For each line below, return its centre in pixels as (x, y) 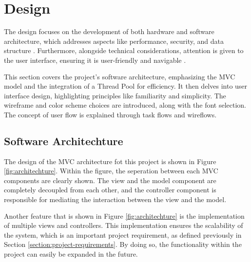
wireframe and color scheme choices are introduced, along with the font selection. (125, 105)
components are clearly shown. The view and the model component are (110, 180)
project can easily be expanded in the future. (71, 254)
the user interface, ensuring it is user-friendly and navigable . (95, 60)
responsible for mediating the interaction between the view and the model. (115, 199)
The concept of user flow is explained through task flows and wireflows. (110, 114)
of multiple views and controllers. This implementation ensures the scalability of (124, 225)
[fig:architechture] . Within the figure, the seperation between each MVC (111, 171)
